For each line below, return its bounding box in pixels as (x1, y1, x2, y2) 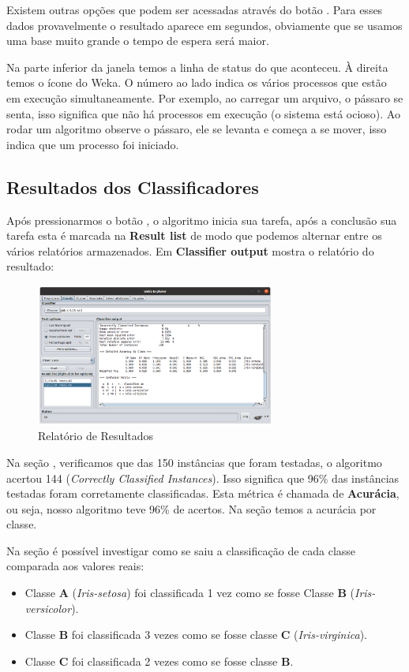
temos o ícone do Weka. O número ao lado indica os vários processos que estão (6, 74, 387, 91)
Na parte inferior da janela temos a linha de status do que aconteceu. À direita (6, 58, 388, 75)
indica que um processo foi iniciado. (6, 136, 179, 152)
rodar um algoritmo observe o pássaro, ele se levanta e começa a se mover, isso (6, 121, 387, 137)
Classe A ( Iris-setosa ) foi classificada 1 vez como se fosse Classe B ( (24, 584, 355, 601)
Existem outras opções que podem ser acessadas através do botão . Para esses (6, 2, 383, 17)
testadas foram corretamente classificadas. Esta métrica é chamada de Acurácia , (6, 485, 400, 502)
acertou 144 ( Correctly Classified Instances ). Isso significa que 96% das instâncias (6, 469, 400, 486)
